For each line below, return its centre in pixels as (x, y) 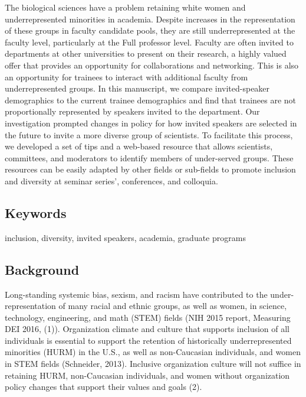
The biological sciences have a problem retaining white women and (125, 7)
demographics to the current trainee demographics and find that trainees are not (151, 100)
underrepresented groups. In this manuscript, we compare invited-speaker (137, 88)
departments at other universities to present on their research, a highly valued (146, 53)
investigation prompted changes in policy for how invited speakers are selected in (151, 123)
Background (42, 269)
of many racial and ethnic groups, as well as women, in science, (173, 306)
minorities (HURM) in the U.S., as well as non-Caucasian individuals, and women (153, 352)
